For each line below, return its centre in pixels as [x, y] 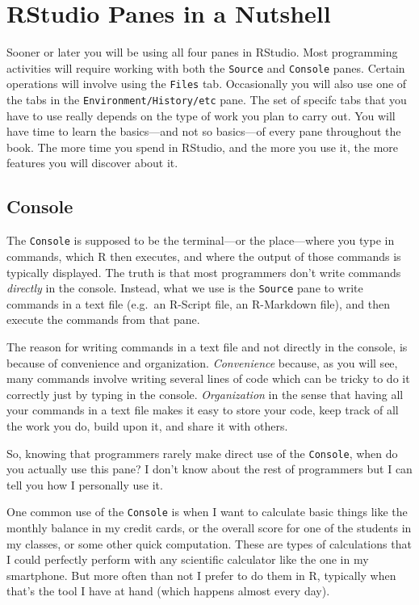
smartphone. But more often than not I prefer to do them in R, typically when [201, 575]
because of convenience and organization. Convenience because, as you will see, [202, 362]
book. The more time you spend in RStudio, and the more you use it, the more [203, 147]
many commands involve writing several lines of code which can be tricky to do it [208, 378]
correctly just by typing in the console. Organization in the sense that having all [205, 394]
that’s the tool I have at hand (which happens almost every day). [168, 591]
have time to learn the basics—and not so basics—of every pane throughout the [204, 131]
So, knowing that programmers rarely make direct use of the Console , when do [202, 453]
